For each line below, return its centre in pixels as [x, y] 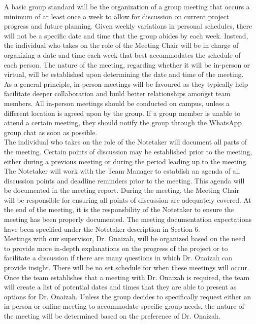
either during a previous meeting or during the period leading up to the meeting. [126, 161]
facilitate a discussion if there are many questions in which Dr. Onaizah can [118, 258]
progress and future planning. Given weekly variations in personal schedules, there [128, 26]
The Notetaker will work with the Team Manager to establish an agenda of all [122, 171]
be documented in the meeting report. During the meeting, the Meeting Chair [122, 190]
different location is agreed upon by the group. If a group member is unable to [122, 113]
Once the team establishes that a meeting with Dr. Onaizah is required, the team [127, 277]
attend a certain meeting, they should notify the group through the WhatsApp [123, 123]
